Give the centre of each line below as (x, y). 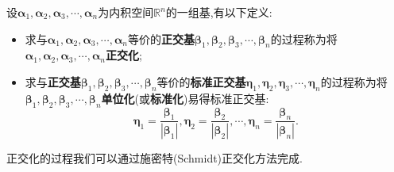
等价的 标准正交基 (201, 81)
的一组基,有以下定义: (219, 12)
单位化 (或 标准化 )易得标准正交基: (185, 98)
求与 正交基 (53, 81)
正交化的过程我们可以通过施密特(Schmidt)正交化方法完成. (155, 158)
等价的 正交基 (161, 38)
